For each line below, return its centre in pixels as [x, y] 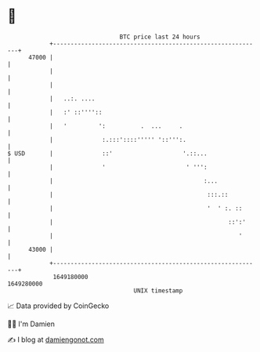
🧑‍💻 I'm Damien [31, 324]
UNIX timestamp [158, 290]
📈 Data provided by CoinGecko [58, 306]
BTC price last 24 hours [160, 37]
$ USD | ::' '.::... [108, 153]
